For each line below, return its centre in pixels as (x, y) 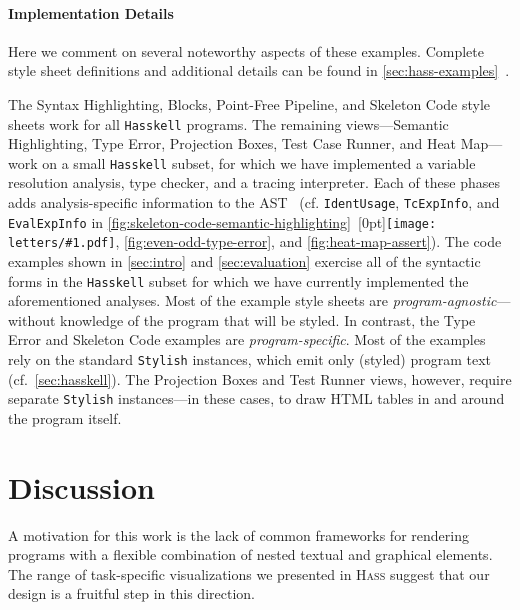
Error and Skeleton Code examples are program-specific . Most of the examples (247, 339)
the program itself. (65, 417)
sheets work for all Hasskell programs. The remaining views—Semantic (228, 123)
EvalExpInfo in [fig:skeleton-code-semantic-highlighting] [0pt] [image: (222, 221)
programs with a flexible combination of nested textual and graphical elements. (250, 554)
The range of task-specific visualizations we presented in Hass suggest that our (249, 573)
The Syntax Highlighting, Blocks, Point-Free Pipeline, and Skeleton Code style (249, 103)
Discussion (81, 486)
